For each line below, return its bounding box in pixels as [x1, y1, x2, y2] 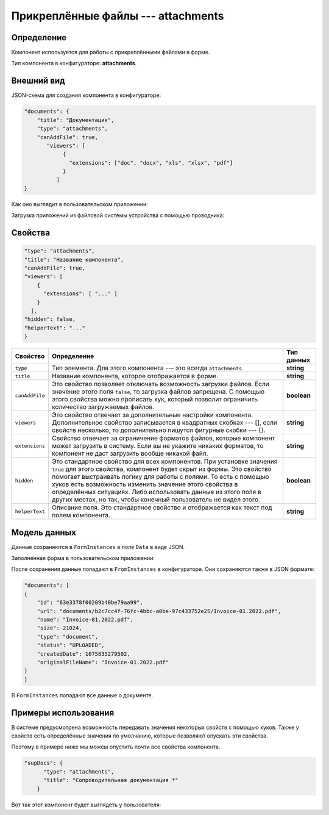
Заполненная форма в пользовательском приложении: [11, 555, 155, 562]
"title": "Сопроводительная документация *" [43, 777, 179, 784]
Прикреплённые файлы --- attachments [11, 9, 225, 23]
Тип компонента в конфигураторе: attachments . [11, 60, 137, 67]
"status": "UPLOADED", [37, 642, 105, 649]
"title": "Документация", [37, 117, 115, 123]
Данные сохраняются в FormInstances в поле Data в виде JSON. [11, 543, 185, 550]
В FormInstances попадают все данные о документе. [11, 691, 154, 698]
